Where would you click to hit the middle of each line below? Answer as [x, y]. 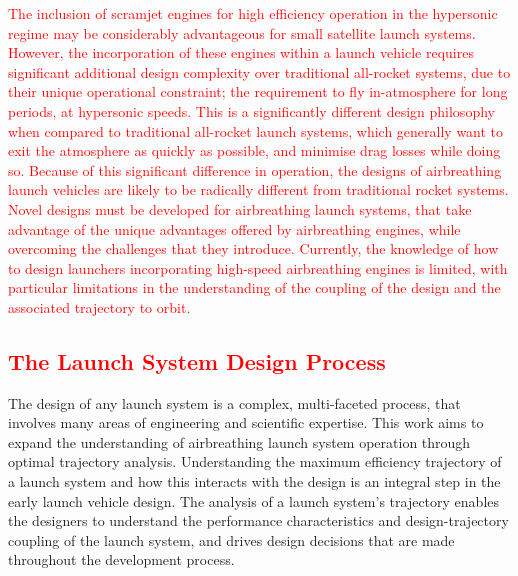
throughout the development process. [121, 559]
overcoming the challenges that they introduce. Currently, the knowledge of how [253, 248]
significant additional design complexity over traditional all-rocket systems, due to [259, 71]
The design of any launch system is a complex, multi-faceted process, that [234, 402]
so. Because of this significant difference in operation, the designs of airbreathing [255, 169]
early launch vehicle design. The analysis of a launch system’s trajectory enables [254, 500]
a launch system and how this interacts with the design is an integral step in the [254, 481]
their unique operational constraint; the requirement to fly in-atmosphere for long [258, 91]
